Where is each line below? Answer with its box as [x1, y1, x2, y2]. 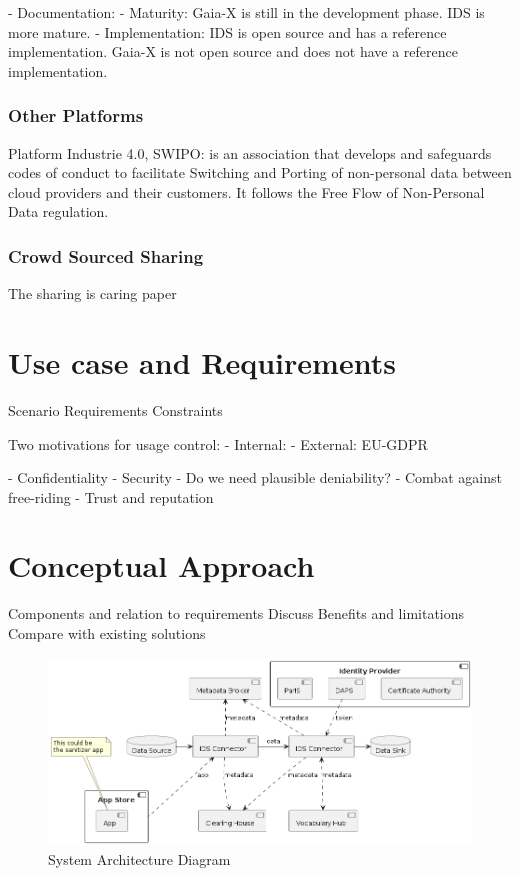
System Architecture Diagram [48, 848, 231, 869]
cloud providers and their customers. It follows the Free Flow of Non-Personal [8, 181, 485, 202]
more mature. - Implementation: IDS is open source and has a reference [8, 21, 447, 42]
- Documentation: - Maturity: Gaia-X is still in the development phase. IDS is [8, 2, 485, 22]
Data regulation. [8, 201, 109, 222]
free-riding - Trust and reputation [8, 486, 214, 507]
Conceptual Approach [8, 545, 315, 586]
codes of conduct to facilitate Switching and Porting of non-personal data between [8, 162, 512, 183]
